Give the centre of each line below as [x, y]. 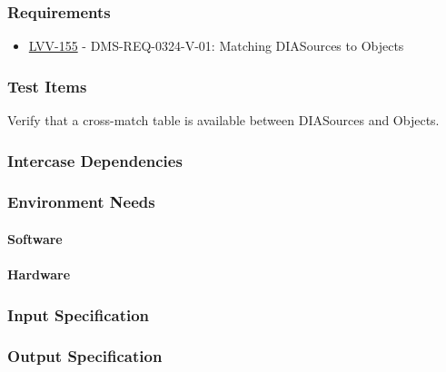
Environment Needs [81, 202]
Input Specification [79, 314]
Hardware [39, 274]
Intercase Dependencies [95, 160]
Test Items [47, 86]
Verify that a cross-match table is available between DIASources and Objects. [223, 120]
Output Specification [85, 356]
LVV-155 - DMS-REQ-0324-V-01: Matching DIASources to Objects [216, 46]
